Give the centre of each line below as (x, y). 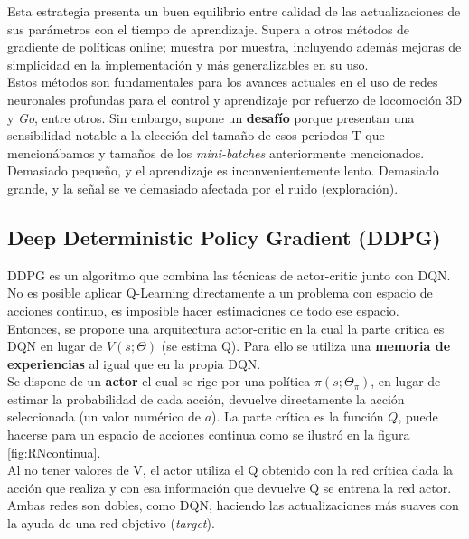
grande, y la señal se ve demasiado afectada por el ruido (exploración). (203, 188)
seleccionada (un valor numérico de (104, 416)
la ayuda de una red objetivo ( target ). (111, 523)
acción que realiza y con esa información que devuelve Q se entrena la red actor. (230, 487)
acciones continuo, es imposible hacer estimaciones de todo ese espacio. (203, 310)
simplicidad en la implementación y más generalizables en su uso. (188, 64)
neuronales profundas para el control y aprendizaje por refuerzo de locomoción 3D (235, 99)
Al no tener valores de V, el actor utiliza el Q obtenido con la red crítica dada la (230, 470)
